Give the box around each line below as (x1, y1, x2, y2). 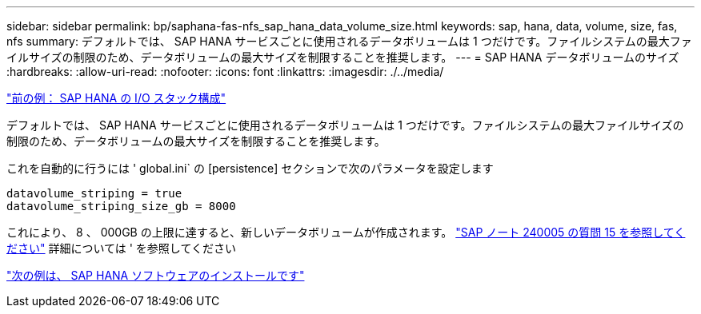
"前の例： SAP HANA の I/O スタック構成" (6, 91, 226, 105)
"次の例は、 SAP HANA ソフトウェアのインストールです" (6, 268, 305, 282)
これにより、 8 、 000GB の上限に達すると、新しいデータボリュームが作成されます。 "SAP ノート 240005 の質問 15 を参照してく (6, 225, 686, 239)
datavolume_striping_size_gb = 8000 (6, 200, 236, 213)
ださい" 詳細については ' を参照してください (6, 241, 237, 255)
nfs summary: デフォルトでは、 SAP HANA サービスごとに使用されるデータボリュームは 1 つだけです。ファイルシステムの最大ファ (6, 34, 692, 48)
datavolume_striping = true (6, 187, 182, 200)
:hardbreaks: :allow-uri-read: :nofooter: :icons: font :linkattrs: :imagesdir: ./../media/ (6, 65, 444, 78)
